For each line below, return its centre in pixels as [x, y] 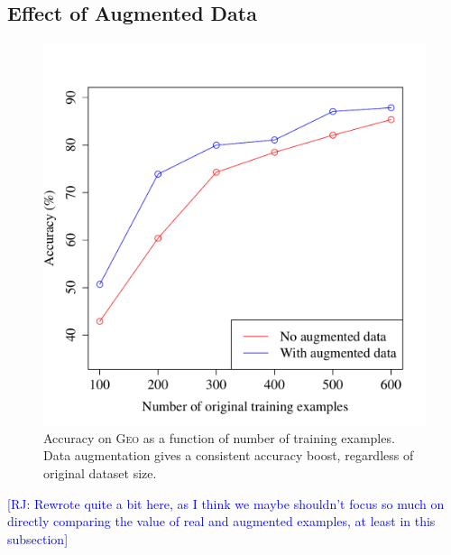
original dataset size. [100, 472]
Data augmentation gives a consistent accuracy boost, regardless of [229, 455]
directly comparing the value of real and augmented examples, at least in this [221, 521]
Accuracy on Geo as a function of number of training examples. [219, 437]
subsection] [38, 538]
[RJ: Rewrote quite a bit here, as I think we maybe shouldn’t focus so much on [226, 503]
